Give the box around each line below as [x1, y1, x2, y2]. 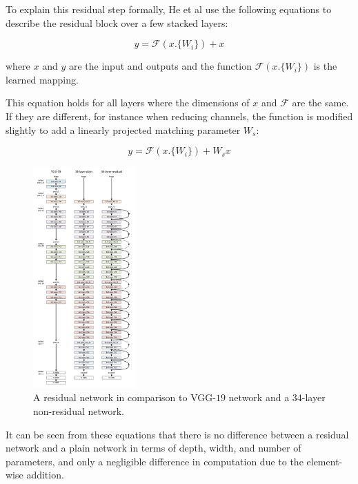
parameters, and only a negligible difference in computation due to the [6, 454, 304, 468]
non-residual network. [33, 403, 125, 418]
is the [313, 59, 337, 73]
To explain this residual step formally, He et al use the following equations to [6, 2, 332, 16]
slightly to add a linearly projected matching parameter [6, 122, 241, 137]
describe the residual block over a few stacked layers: [6, 15, 228, 30]
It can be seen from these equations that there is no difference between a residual [6, 427, 349, 441]
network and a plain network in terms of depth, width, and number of [6, 441, 301, 455]
